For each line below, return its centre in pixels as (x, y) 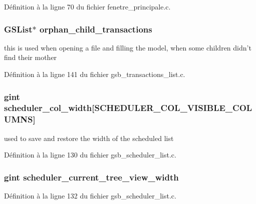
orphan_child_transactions (96, 29)
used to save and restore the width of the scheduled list (89, 138)
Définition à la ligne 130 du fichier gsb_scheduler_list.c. (90, 155)
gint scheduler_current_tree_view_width (91, 177)
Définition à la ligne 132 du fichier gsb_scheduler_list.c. (90, 196)
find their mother (31, 57)
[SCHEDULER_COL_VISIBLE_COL (172, 108)
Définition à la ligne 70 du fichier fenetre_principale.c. (87, 6)
